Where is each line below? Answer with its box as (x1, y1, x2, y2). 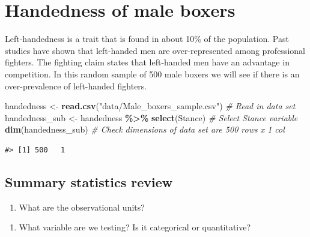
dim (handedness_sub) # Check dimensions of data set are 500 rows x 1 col (5, 123, 285, 136)
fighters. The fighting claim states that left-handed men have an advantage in (5, 56, 290, 68)
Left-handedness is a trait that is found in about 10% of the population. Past (5, 32, 289, 45)
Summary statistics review (5, 172, 173, 191)
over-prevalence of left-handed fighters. (5, 79, 147, 92)
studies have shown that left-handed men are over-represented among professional (5, 44, 305, 56)
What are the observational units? (19, 200, 145, 213)
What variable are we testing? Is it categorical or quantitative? (19, 221, 251, 233)
